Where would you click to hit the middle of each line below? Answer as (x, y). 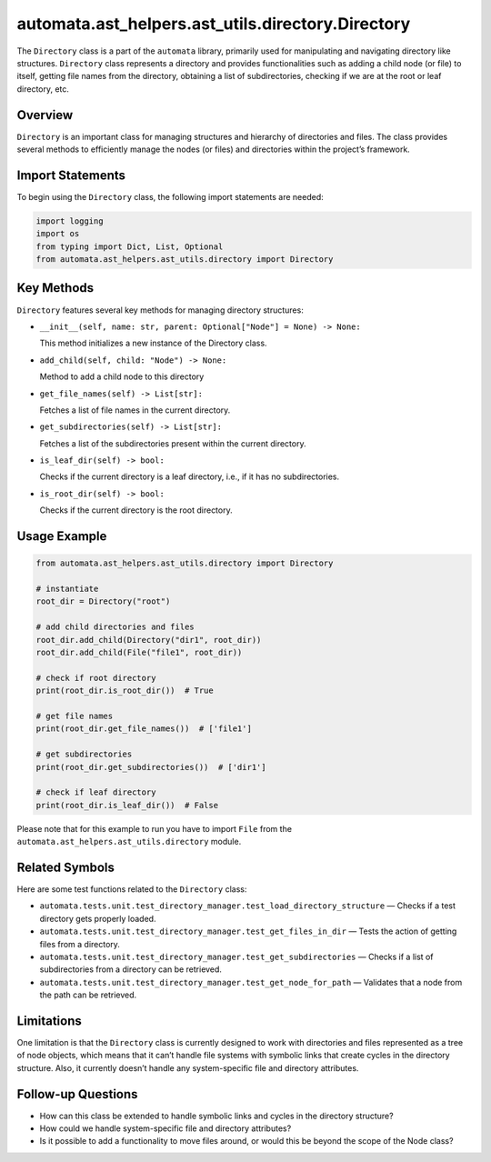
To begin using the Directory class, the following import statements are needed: (170, 196)
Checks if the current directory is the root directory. (136, 510)
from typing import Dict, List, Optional (130, 246)
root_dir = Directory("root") (103, 601)
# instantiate (67, 589)
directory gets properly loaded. (98, 918)
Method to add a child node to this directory (122, 376)
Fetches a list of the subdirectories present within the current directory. (173, 443)
